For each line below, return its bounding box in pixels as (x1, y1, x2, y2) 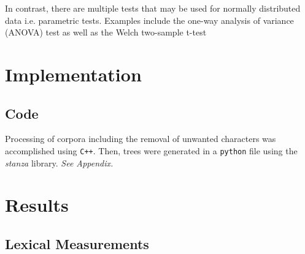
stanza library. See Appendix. (5, 156, 114, 169)
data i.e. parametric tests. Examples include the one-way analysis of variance (5, 13, 294, 26)
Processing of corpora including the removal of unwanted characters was (5, 132, 276, 145)
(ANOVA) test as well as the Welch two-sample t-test (5, 26, 207, 39)
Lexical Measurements (5, 234, 149, 253)
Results (5, 192, 69, 217)
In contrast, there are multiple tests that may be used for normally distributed (5, 2, 301, 14)
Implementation (5, 61, 142, 86)
